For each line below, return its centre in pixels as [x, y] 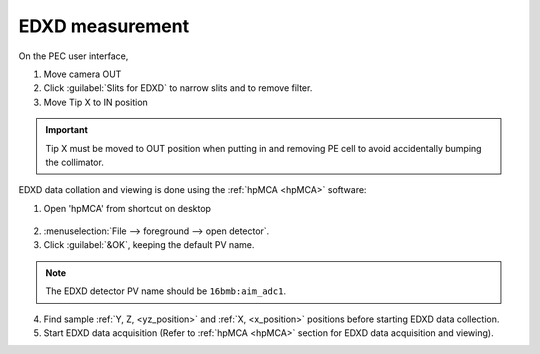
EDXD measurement [104, 26]
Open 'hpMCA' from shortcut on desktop [127, 208]
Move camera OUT [82, 74]
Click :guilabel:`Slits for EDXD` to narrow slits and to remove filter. [178, 88]
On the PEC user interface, [73, 56]
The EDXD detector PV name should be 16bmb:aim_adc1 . [166, 291]
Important [67, 130]
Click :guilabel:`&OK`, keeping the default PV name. [149, 245]
